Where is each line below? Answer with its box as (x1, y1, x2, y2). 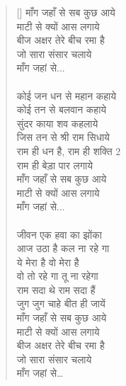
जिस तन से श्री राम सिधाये (16, 130, 110, 144)
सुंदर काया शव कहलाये (16, 115, 98, 130)
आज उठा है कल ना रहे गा (16, 241, 110, 256)
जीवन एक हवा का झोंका (16, 227, 102, 242)
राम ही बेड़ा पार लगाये (16, 157, 93, 172)
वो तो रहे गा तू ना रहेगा (16, 268, 98, 283)
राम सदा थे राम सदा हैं (16, 282, 96, 297)
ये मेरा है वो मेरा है (16, 254, 79, 269)
